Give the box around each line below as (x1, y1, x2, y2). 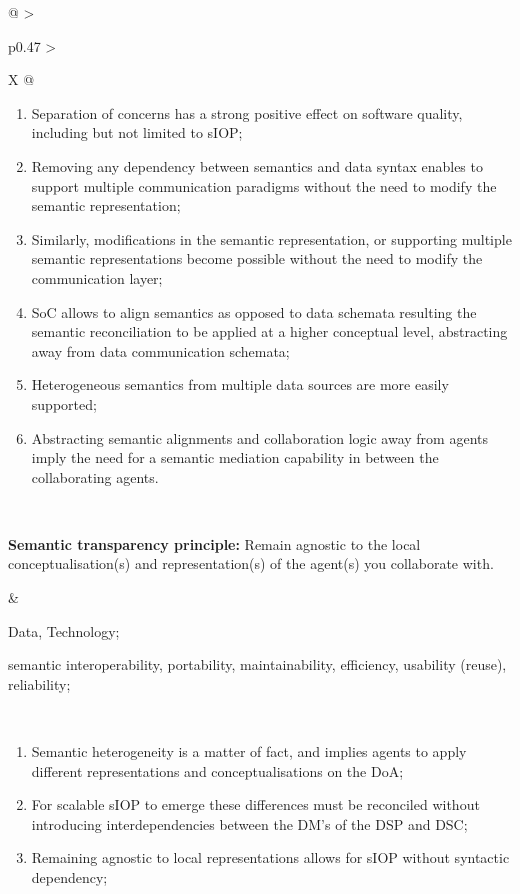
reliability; (8, 673, 71, 694)
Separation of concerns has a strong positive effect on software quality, (31, 102, 463, 123)
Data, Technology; (8, 620, 120, 641)
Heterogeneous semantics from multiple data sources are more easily (31, 374, 449, 395)
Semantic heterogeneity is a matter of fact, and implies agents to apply (31, 741, 467, 762)
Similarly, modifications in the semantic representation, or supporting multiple (31, 228, 512, 249)
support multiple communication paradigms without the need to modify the (31, 175, 497, 196)
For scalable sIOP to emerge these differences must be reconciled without (31, 794, 480, 815)
